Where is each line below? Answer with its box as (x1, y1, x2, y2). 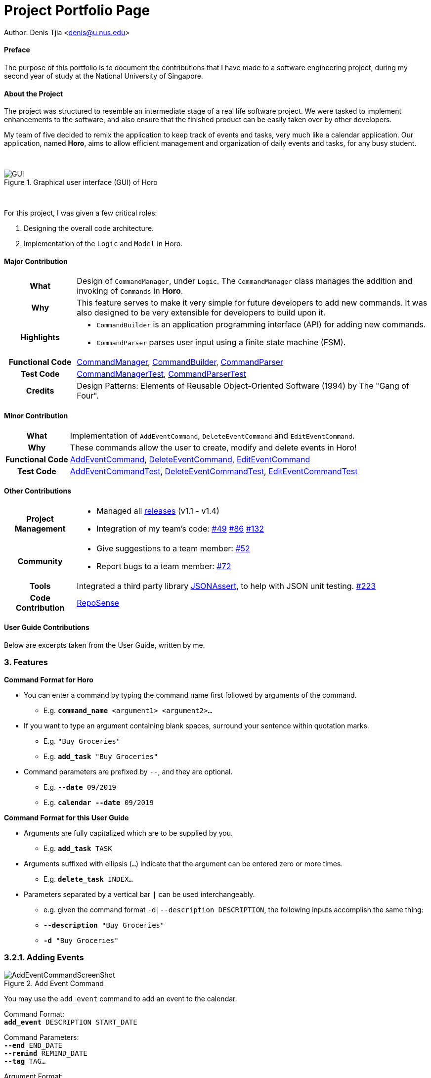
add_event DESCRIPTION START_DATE (4, 1018, 137, 1026)
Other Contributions (4, 487, 71, 495)
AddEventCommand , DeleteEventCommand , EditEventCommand (70, 454, 310, 464)
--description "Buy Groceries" (43, 921, 165, 929)
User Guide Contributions (4, 623, 89, 632)
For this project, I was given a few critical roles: (4, 209, 157, 218)
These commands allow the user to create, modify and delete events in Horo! (70, 442, 357, 452)
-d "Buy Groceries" (43, 936, 119, 944)
